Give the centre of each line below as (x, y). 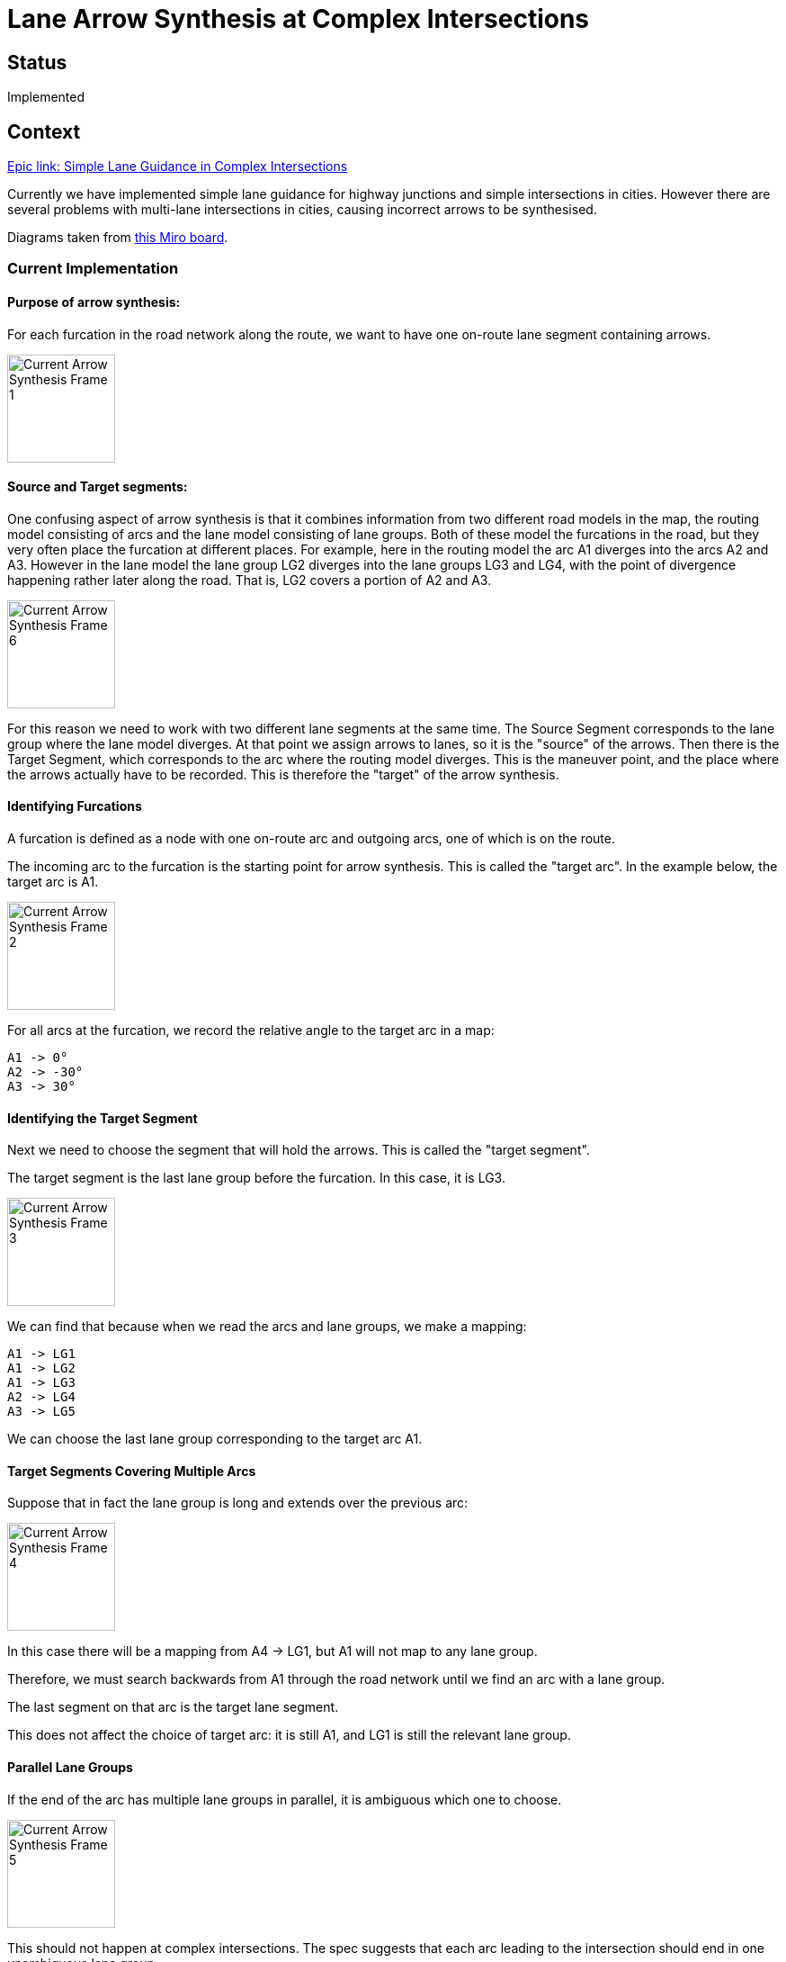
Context (44, 131)
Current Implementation (93, 269)
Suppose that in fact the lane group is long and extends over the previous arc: (238, 1503)
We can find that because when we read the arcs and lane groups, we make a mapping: (267, 1327)
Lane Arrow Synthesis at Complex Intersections (299, 19)
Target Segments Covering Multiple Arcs (132, 1471)
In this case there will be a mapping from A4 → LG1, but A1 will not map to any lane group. (272, 1651)
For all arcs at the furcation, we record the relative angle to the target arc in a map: (251, 1030)
